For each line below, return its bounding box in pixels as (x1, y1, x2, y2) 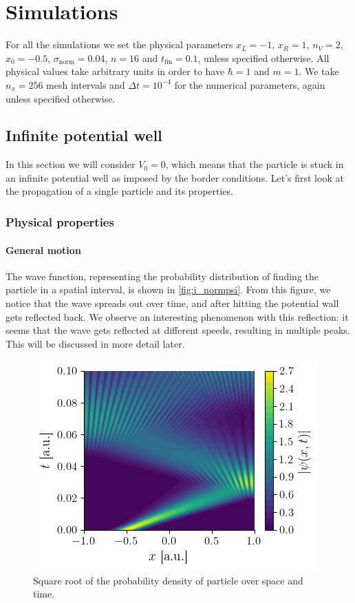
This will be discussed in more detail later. (6, 336, 185, 350)
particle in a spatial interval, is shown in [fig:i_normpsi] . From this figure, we (6, 282, 331, 297)
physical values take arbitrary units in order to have (6, 64, 225, 78)
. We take (299, 64, 339, 78)
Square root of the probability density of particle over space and (33, 573, 303, 587)
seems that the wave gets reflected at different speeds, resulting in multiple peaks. (6, 323, 350, 337)
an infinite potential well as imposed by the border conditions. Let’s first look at (6, 170, 344, 184)
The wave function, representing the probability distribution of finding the (6, 268, 319, 283)
